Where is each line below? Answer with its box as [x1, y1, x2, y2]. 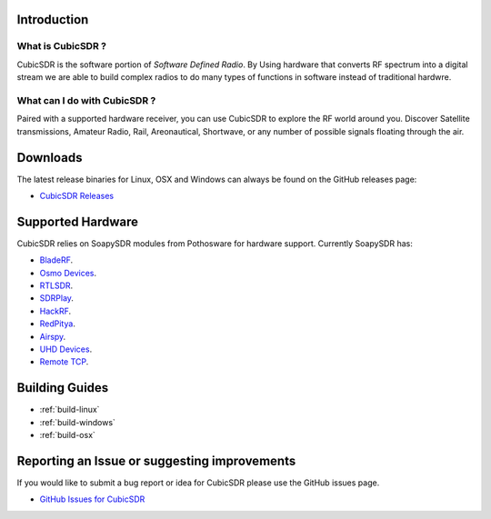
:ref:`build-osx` [39, 430, 95, 441]
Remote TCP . [39, 356, 89, 367]
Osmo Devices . [39, 267, 97, 278]
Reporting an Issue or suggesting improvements [16, 453, 296, 468]
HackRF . [39, 305, 72, 316]
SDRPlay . [39, 293, 75, 304]
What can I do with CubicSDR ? [16, 94, 156, 106]
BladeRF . [39, 255, 73, 265]
